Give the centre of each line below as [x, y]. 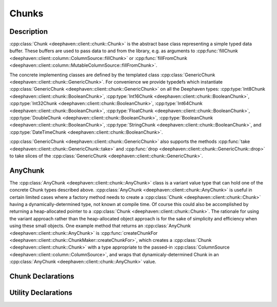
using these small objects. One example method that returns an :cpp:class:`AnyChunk [100, 226]
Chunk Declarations [42, 276]
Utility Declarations [41, 292]
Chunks [26, 13]
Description [29, 32]
